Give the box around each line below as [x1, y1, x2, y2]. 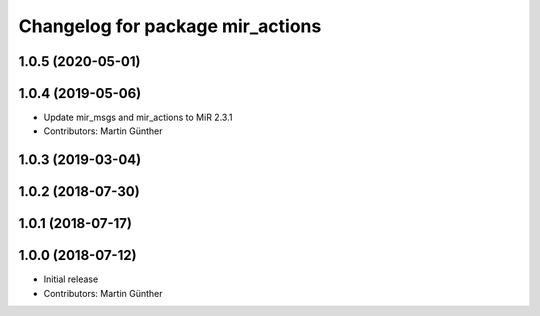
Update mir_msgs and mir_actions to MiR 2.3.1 [43, 111, 233, 124]
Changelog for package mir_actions [18, 15, 322, 37]
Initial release [43, 273, 99, 285]
